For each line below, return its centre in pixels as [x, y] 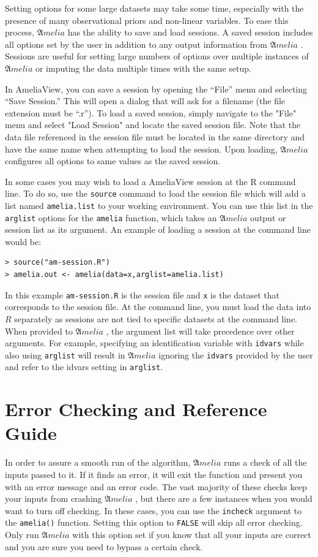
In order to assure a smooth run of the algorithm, [98, 462]
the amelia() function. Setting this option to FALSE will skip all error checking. [154, 522]
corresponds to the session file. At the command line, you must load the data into [158, 307]
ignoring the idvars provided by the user [236, 354]
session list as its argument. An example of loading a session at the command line [158, 229]
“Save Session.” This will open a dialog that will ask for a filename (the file [145, 101]
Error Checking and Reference [136, 409]
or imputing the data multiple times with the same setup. [143, 68]
